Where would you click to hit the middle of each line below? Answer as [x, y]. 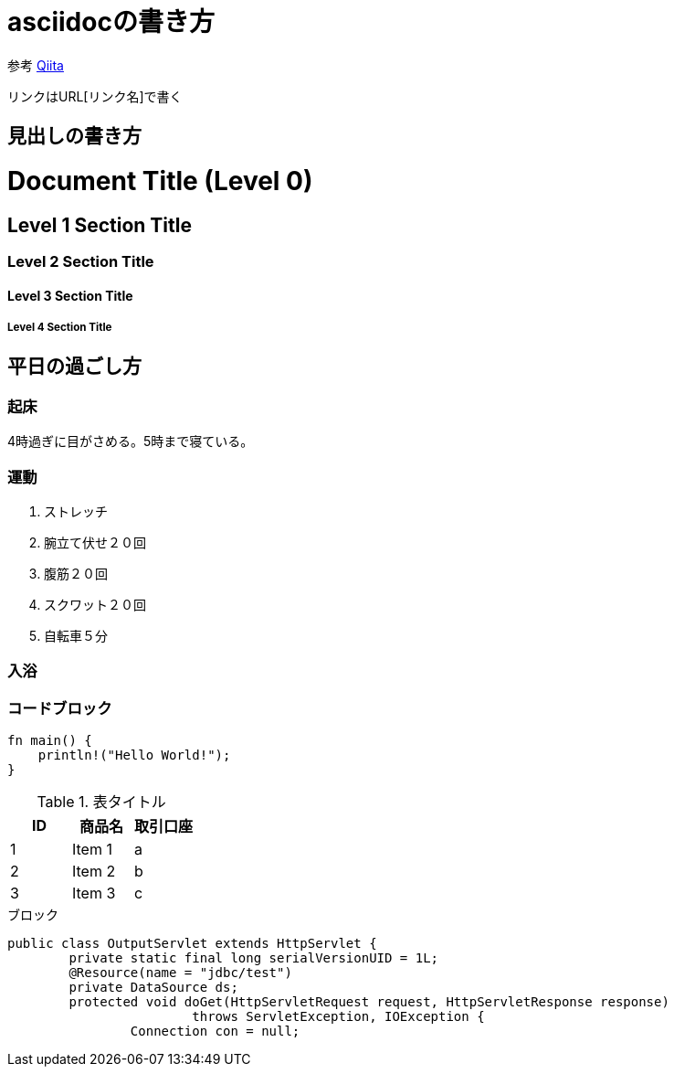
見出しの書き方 [74, 136]
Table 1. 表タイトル [101, 802]
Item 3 [94, 893]
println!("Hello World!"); [134, 755]
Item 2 [94, 872]
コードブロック [60, 708]
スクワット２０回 [95, 605]
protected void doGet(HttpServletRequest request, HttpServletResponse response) [369, 1002]
